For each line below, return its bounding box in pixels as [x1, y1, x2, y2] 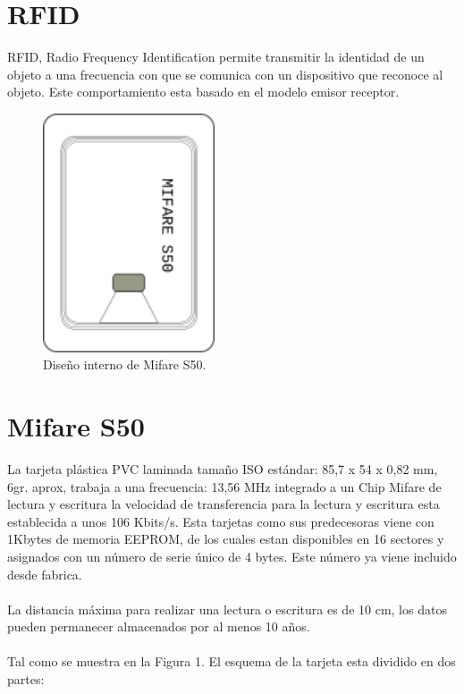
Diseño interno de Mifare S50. [43, 355, 207, 374]
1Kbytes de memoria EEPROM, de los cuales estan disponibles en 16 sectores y [7, 529, 444, 548]
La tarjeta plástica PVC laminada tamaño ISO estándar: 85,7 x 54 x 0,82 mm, [7, 459, 438, 478]
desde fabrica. [7, 564, 82, 583]
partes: [7, 670, 45, 689]
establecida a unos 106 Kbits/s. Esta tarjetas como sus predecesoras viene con [7, 512, 434, 530]
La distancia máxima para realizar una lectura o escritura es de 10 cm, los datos [7, 599, 447, 618]
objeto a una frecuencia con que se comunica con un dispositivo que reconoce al [7, 64, 443, 83]
